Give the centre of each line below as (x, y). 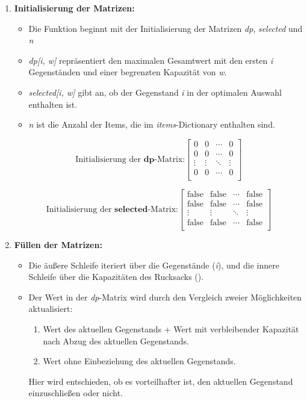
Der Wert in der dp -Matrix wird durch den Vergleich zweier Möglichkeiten (165, 297)
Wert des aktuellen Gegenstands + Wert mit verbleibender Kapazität (171, 329)
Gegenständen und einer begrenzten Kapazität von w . (128, 72)
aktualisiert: (51, 309)
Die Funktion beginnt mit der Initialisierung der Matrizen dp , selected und (166, 28)
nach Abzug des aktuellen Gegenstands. (116, 340)
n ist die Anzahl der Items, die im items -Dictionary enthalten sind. (152, 124)
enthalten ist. (53, 104)
